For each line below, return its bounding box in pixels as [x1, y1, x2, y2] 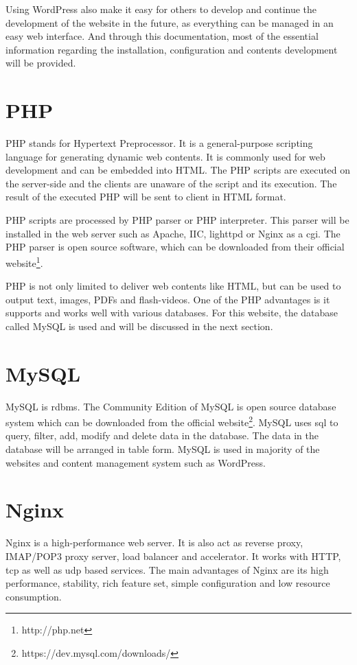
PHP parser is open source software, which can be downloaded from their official [5, 240, 345, 254]
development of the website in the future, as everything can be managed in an [5, 15, 334, 30]
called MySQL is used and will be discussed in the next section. [5, 318, 273, 333]
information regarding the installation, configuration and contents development [5, 42, 338, 56]
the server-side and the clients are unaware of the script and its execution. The [5, 176, 337, 190]
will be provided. [5, 56, 76, 70]
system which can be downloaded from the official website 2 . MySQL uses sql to [5, 413, 338, 429]
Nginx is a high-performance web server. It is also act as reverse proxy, [5, 535, 303, 550]
